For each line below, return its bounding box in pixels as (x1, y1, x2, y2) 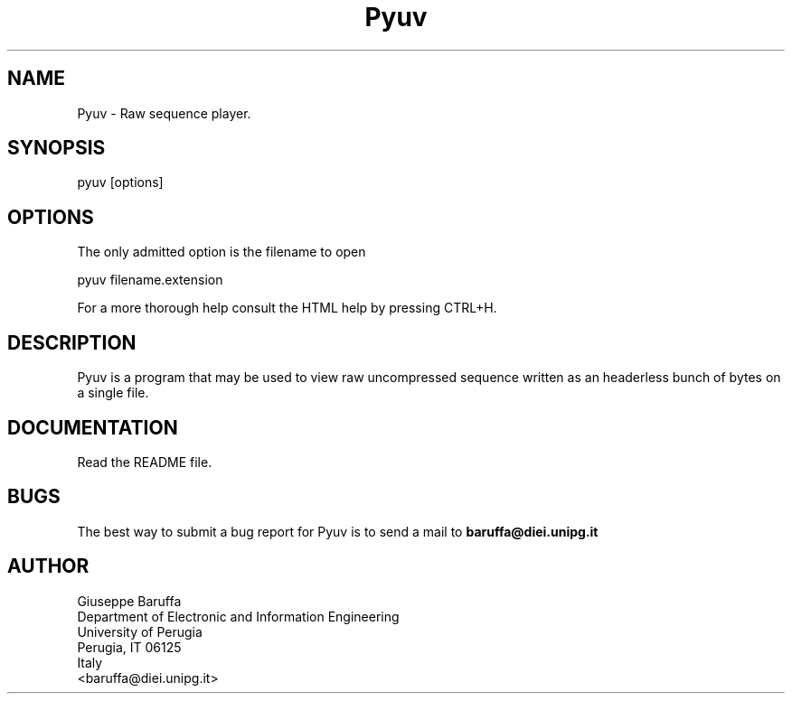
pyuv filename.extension (77, 272, 223, 288)
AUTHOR (7, 555, 90, 578)
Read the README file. (77, 453, 212, 470)
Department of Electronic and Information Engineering (77, 608, 400, 624)
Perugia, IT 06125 (77, 639, 182, 655)
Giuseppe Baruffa (77, 593, 182, 609)
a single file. (77, 385, 149, 401)
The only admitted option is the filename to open (77, 244, 366, 260)
